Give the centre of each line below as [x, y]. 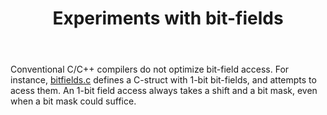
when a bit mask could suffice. [73, 101]
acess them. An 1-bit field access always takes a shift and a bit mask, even [164, 91]
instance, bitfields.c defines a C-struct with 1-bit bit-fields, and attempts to [163, 80]
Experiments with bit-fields [168, 18]
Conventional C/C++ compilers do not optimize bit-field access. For [150, 69]
